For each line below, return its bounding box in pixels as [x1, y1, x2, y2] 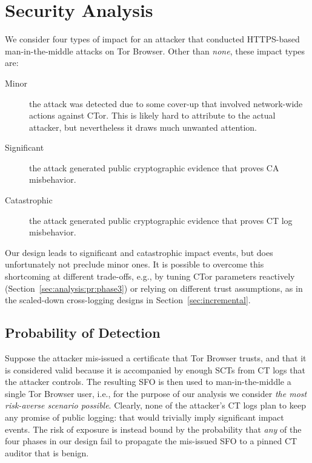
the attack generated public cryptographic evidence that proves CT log [29, 214, 293, 226]
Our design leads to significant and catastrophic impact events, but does [5, 246, 273, 258]
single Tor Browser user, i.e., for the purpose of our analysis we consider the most [5, 387, 307, 399]
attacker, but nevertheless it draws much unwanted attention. [29, 120, 257, 133]
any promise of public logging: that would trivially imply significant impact [5, 410, 284, 423]
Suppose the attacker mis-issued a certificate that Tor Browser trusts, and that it [5, 352, 307, 364]
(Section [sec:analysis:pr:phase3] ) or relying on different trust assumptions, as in [5, 281, 303, 294]
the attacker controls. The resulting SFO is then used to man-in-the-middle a [5, 375, 291, 388]
